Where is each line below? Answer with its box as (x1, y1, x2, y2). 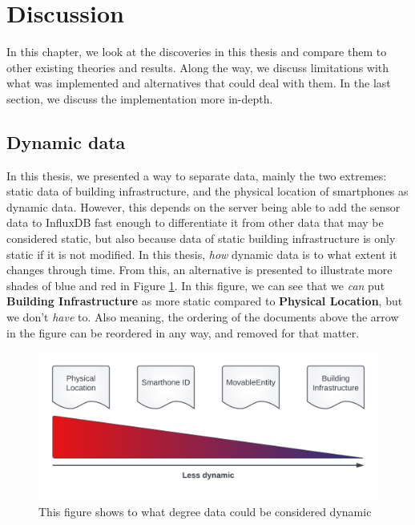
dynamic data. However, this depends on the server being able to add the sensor (6, 198, 401, 215)
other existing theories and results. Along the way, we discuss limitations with (6, 59, 389, 75)
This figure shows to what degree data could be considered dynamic (38, 503, 372, 520)
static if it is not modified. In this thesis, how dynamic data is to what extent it (6, 245, 397, 262)
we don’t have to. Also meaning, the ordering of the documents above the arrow (6, 309, 399, 325)
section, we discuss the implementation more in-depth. (6, 90, 273, 107)
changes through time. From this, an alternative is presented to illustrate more (6, 261, 393, 278)
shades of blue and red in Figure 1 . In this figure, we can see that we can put (6, 277, 385, 293)
